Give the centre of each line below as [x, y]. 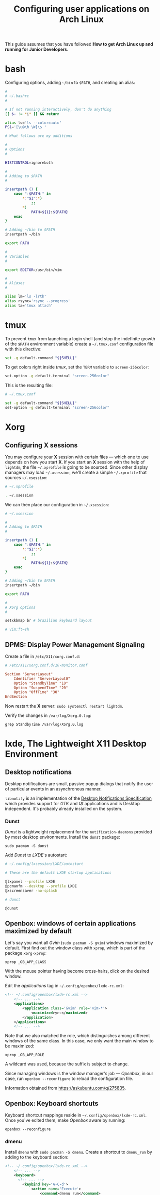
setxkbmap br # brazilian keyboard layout [48, 621]
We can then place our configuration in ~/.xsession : [57, 504]
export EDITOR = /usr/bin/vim [33, 270]
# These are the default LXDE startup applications [58, 873]
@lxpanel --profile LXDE [30, 882]
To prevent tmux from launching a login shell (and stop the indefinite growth [80, 338]
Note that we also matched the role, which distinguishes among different [78, 1036]
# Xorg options [20, 607]
